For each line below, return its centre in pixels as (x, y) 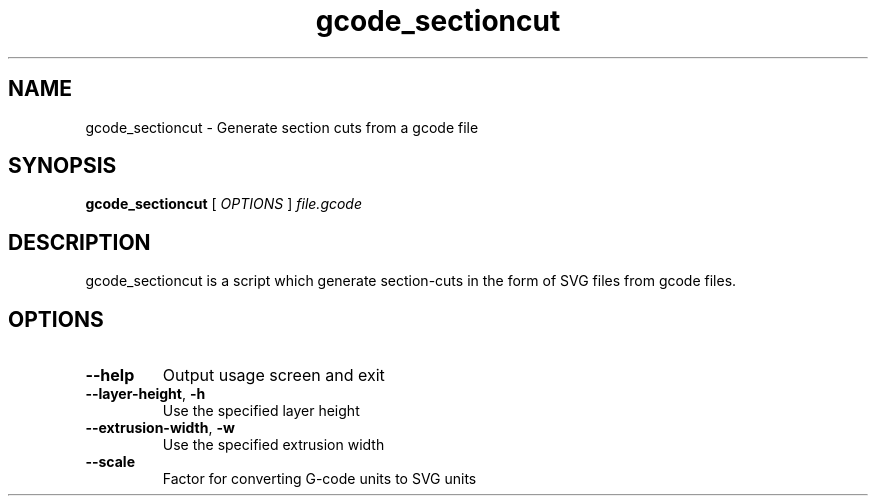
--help (110, 375)
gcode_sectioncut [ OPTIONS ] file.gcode (224, 204)
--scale (110, 462)
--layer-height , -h (145, 394)
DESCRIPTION (79, 242)
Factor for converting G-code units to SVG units (319, 479)
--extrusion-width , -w (160, 428)
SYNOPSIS (62, 166)
